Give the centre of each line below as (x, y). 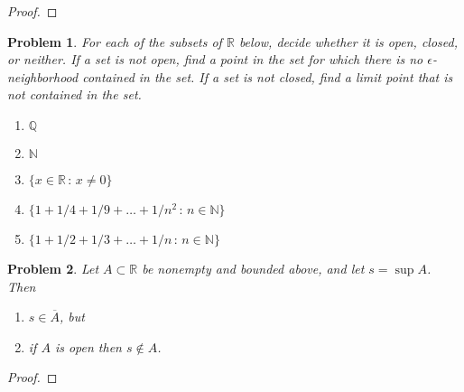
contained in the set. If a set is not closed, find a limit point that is (268, 76)
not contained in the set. (74, 94)
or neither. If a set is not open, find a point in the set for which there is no (215, 59)
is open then (88, 346)
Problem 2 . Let (53, 268)
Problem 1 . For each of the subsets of (115, 41)
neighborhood (43, 76)
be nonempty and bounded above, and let (253, 268)
